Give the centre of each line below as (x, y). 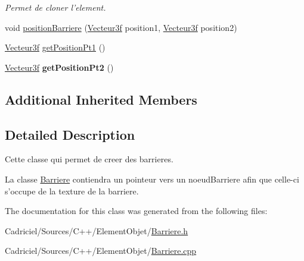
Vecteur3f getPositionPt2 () (59, 67)
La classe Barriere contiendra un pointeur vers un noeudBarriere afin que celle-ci (152, 179)
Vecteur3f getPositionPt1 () (55, 47)
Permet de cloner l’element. (55, 7)
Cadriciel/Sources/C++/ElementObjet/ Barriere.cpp (101, 251)
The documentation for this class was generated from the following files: (136, 211)
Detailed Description (70, 134)
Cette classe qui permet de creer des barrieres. (89, 159)
